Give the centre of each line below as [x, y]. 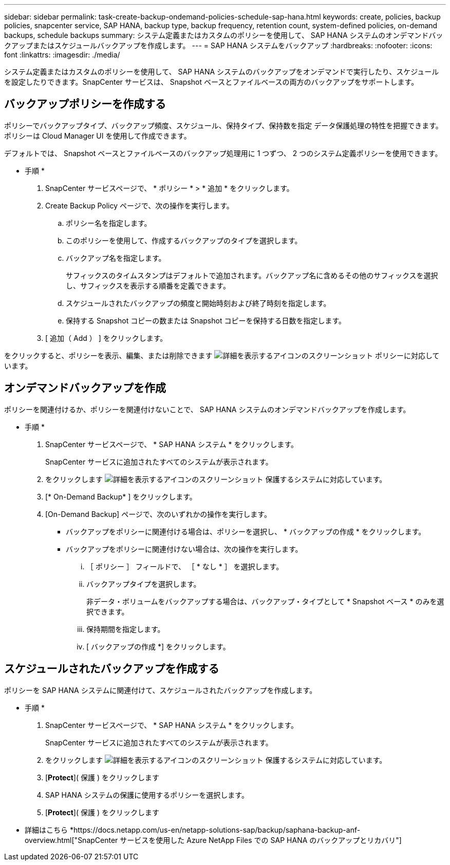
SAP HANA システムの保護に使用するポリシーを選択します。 [147, 795]
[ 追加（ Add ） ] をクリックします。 [106, 338]
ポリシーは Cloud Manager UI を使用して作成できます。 [98, 136]
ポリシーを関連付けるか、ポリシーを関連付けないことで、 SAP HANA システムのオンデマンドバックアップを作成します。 [207, 409]
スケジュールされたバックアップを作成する [112, 669]
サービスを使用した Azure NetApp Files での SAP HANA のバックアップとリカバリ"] [261, 840]
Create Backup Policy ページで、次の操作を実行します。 [139, 205]
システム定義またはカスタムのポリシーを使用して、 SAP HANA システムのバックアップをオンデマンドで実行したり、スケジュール [222, 72]
